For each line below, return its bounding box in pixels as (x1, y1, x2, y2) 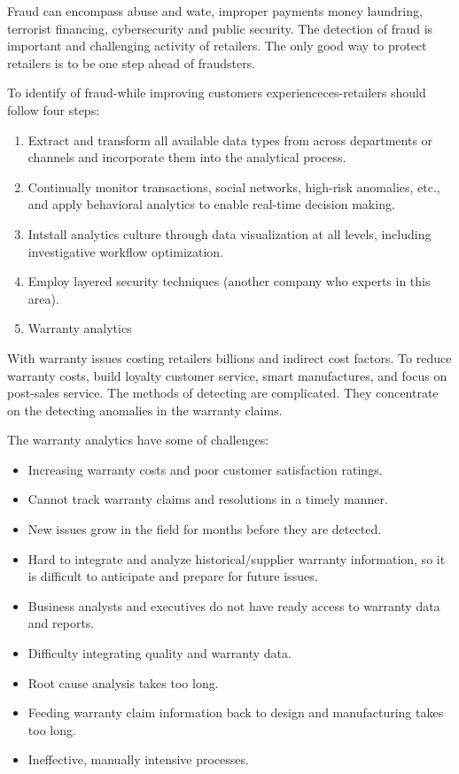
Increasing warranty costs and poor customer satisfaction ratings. (27, 460, 383, 478)
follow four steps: (7, 100, 100, 119)
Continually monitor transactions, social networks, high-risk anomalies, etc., (27, 177, 440, 196)
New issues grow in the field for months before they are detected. (27, 520, 382, 538)
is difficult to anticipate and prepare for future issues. (27, 567, 318, 585)
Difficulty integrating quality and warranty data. (27, 644, 292, 662)
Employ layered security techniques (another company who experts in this (27, 272, 431, 290)
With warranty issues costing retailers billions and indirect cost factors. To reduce (7, 348, 452, 367)
